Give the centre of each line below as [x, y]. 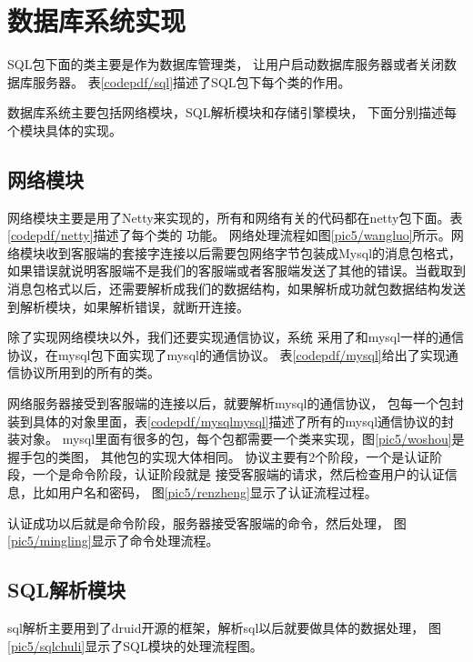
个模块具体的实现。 [65, 130]
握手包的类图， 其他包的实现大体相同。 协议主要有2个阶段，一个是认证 [219, 456]
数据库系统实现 [97, 20]
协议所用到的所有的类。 [90, 372]
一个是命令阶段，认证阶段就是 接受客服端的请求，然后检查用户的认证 [238, 474]
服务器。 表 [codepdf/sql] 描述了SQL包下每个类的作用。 [191, 81]
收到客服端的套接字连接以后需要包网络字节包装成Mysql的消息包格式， [253, 252]
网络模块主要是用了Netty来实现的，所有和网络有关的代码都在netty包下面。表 [235, 217]
